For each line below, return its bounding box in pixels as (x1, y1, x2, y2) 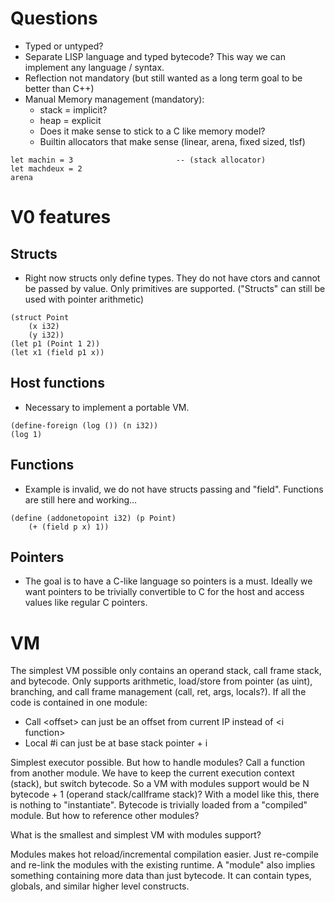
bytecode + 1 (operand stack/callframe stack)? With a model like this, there (10, 788, 320, 801)
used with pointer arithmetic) (24, 293, 145, 305)
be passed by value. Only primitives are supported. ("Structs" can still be (24, 282, 326, 294)
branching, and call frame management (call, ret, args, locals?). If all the (10, 686, 307, 698)
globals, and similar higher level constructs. (10, 880, 190, 892)
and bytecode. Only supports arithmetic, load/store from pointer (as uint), (10, 675, 313, 687)
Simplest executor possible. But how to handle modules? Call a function (10, 757, 306, 769)
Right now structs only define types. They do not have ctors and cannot (24, 272, 321, 284)
